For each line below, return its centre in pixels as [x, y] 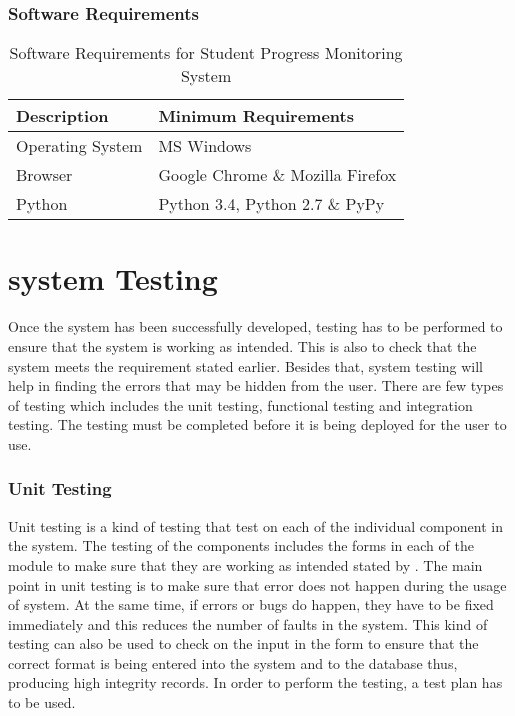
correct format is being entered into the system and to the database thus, [233, 662]
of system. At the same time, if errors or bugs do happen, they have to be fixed [251, 604]
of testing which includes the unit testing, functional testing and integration [240, 404]
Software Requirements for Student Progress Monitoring [206, 53]
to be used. [42, 702]
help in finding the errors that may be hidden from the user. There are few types [256, 385]
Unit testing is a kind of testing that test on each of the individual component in [255, 525]
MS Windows [205, 146]
